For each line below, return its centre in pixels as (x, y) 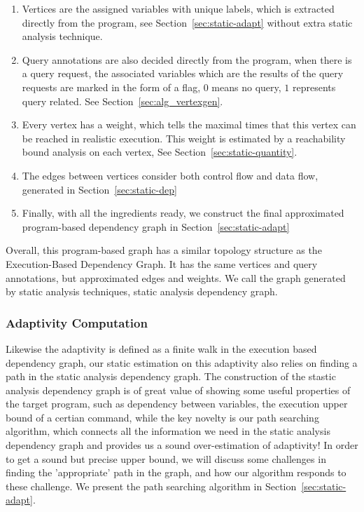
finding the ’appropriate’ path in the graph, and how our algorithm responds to (176, 472)
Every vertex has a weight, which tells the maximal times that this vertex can (189, 124)
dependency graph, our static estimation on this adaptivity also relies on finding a (182, 362)
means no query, (246, 87)
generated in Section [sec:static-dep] (99, 189)
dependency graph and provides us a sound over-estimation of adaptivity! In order (182, 445)
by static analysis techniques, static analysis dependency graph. (142, 291)
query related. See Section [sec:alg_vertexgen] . (122, 101)
